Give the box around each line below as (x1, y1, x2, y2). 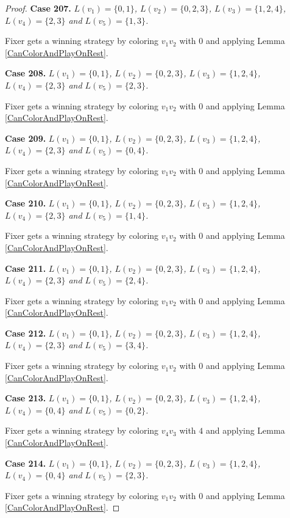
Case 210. (5, 197, 46, 210)
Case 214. (5, 456, 46, 469)
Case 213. (5, 392, 46, 404)
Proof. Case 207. (5, 2, 71, 14)
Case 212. (5, 326, 46, 339)
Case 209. (5, 131, 46, 144)
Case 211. (5, 261, 46, 274)
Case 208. (5, 67, 46, 79)
